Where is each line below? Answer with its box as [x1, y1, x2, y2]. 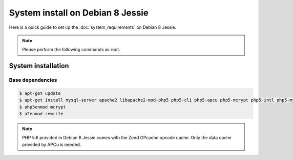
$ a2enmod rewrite [19, 111, 63, 117]
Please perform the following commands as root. [22, 47, 121, 53]
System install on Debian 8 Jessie [9, 7, 149, 18]
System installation [9, 62, 69, 70]
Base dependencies [9, 77, 57, 84]
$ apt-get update [19, 90, 61, 96]
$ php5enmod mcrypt [19, 104, 66, 109]
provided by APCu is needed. [22, 142, 82, 147]
